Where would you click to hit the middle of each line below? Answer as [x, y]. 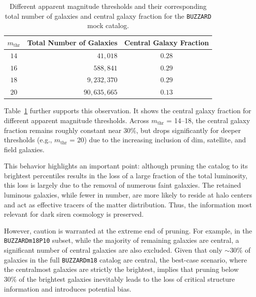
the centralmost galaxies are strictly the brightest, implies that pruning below [121, 269]
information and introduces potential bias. [68, 288]
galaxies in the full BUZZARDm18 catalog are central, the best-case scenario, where [126, 259]
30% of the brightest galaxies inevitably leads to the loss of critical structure [120, 279]
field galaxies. [24, 149]
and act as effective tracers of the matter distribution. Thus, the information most [128, 204]
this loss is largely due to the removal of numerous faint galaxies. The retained [123, 185]
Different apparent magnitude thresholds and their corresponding [108, 6]
